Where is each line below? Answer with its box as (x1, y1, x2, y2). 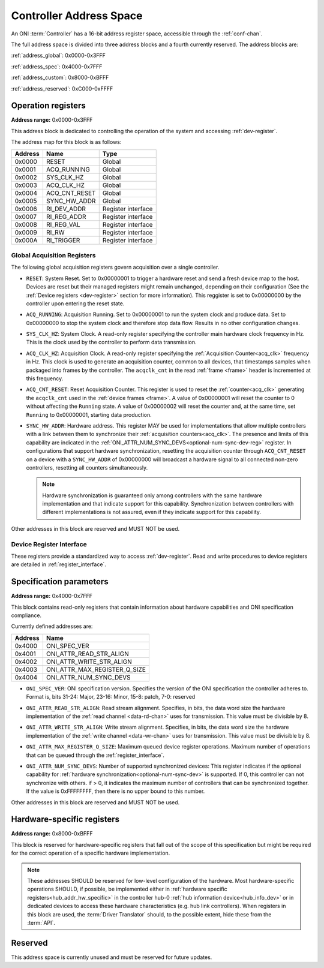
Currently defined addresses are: (11, 623, 93, 630)
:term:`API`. (27, 919, 55, 926)
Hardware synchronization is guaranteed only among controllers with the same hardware (42, 492, 262, 499)
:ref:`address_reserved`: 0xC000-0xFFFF (11, 85, 113, 92)
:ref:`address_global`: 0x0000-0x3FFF (11, 52, 106, 59)
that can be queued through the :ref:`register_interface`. (26, 751, 164, 759)
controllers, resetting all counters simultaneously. (26, 464, 148, 471)
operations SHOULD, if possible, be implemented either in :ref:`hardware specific (27, 885, 227, 893)
